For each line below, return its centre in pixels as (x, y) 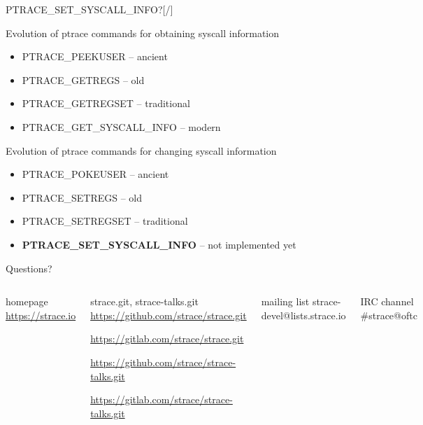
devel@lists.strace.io (303, 315)
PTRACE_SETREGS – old (82, 197)
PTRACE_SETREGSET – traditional (105, 221)
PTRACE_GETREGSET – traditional (106, 103)
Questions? (29, 268)
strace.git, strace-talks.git (144, 301)
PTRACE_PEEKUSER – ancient (95, 56)
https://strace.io (41, 315)
